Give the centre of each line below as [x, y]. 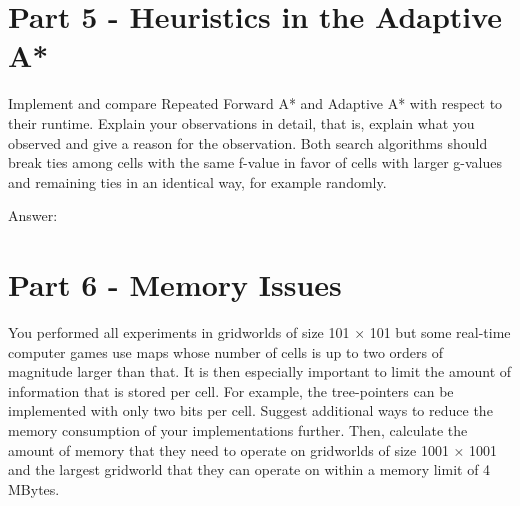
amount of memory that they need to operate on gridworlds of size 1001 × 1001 [253, 449]
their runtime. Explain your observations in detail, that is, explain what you [241, 122]
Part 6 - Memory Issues [175, 284]
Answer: [33, 215]
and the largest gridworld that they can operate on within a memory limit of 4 [249, 469]
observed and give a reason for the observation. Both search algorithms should [248, 142]
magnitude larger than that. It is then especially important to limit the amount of [260, 371]
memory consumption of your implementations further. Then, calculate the [238, 429]
